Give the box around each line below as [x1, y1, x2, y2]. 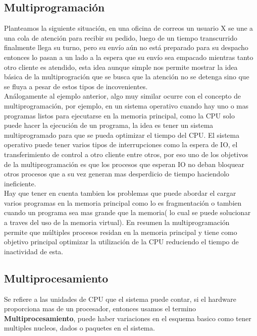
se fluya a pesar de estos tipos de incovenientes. [4, 81, 148, 91]
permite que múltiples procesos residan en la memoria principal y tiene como [4, 226, 237, 237]
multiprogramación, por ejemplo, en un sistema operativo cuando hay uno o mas [4, 100, 249, 111]
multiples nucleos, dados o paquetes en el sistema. [4, 323, 155, 333]
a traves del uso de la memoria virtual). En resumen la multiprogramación [4, 217, 230, 227]
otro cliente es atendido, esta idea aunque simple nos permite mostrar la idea [4, 61, 238, 72]
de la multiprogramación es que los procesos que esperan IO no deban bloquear [4, 159, 245, 169]
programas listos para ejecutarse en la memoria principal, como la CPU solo [4, 110, 235, 120]
